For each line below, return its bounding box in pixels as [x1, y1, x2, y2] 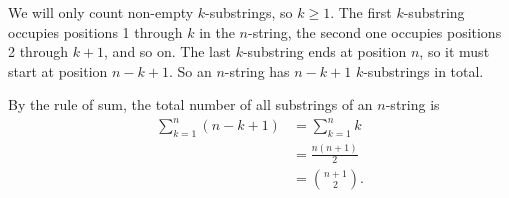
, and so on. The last [104, 41, 231, 62]
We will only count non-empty [8, 2, 194, 22]
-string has [224, 60, 290, 81]
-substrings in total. [363, 60, 484, 81]
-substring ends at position [242, 41, 407, 62]
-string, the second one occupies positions [247, 21, 502, 42]
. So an [169, 60, 212, 81]
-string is [385, 94, 440, 115]
